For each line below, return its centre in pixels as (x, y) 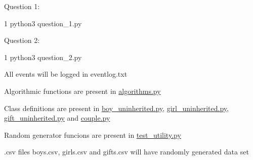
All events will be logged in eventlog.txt (66, 74)
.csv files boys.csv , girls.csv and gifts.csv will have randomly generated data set (126, 152)
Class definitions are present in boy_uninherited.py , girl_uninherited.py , (116, 108)
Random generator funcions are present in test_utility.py (93, 135)
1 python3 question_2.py (43, 57)
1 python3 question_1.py (43, 23)
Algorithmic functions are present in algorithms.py (82, 91)
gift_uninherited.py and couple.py (57, 118)
